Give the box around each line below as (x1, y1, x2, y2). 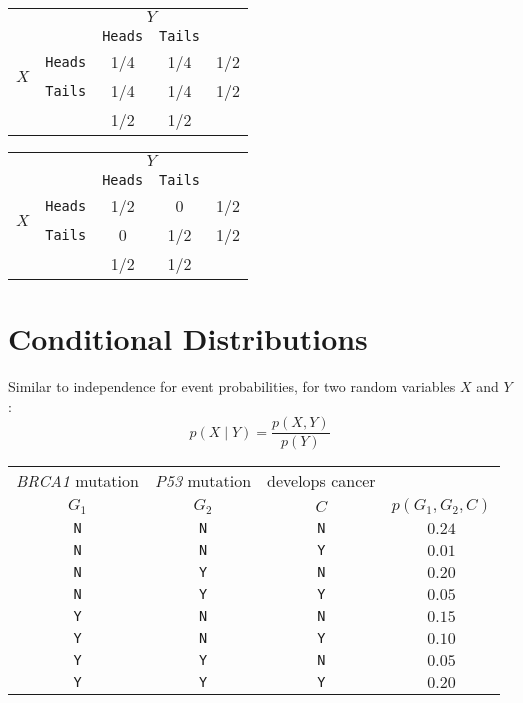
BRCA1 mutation (16, 469, 139, 493)
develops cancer (267, 469, 376, 493)
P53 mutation (154, 469, 252, 493)
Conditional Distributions (8, 318, 368, 359)
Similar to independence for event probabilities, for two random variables (8, 376, 456, 397)
